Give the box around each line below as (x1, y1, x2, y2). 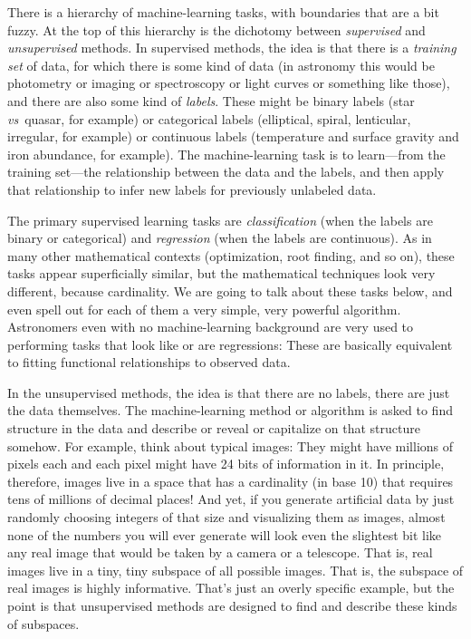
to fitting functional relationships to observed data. (7, 353, 291, 372)
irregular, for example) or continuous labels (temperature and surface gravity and (7, 127, 459, 146)
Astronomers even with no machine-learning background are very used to (7, 317, 414, 336)
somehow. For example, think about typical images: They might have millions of (7, 436, 454, 455)
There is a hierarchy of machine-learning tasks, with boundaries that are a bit (7, 3, 439, 21)
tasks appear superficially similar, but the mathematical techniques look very (7, 264, 436, 283)
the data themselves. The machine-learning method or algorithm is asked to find (7, 401, 453, 420)
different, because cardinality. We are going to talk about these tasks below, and (7, 281, 453, 300)
